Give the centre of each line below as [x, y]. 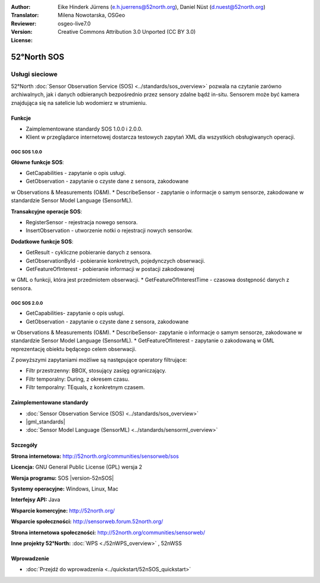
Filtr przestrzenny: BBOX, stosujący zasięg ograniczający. [96, 371]
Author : [21, 7]
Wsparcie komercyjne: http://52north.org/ [63, 511]
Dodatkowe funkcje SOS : [42, 241]
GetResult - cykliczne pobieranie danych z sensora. [89, 253]
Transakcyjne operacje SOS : [47, 211]
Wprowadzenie [30, 558]
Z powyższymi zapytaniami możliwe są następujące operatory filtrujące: [99, 360]
